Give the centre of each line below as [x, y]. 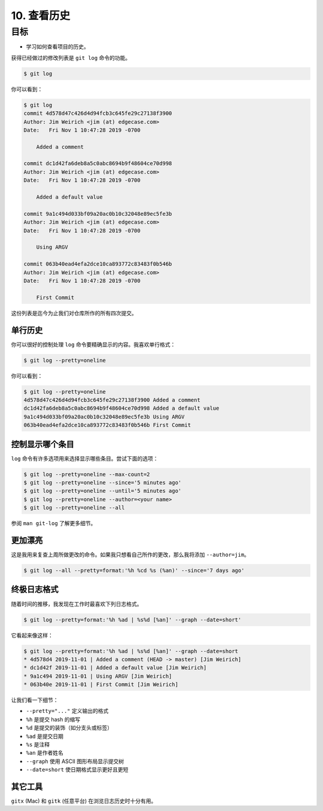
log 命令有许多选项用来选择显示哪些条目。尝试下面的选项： [85, 458]
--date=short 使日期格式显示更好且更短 [77, 770]
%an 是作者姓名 [45, 753]
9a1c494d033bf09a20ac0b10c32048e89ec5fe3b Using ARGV [104, 417]
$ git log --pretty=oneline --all [74, 508]
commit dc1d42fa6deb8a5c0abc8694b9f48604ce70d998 [98, 164]
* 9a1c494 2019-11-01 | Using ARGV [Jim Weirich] [98, 676]
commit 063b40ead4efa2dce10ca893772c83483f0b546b [98, 264]
